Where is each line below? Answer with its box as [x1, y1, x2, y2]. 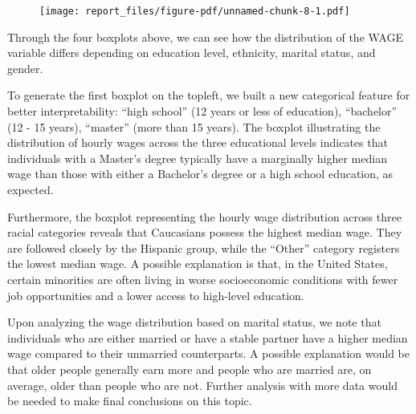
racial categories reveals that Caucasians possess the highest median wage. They [7, 224, 402, 241]
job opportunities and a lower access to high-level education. [7, 286, 304, 303]
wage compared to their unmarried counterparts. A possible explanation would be [7, 345, 410, 362]
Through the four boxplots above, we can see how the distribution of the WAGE [7, 28, 403, 45]
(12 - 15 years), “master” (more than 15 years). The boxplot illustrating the [7, 118, 381, 135]
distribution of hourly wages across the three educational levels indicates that [7, 134, 388, 151]
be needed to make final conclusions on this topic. [7, 392, 252, 409]
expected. [7, 181, 54, 197]
